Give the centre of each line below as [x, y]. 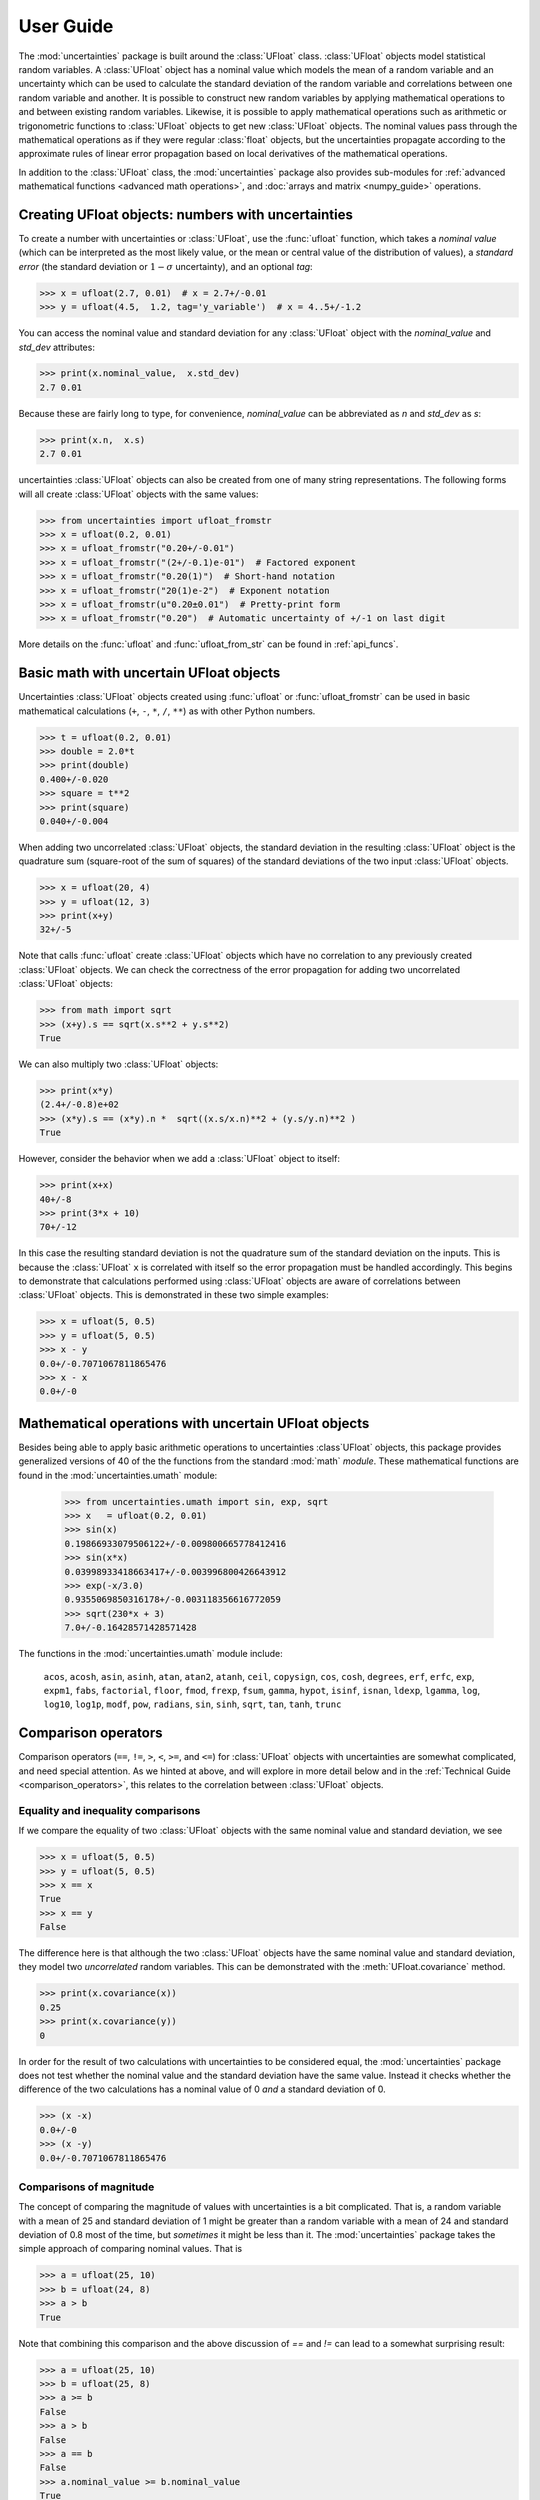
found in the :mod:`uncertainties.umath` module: [118, 1475]
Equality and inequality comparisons [109, 1810]
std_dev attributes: [56, 347]
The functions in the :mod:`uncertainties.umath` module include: [151, 1654]
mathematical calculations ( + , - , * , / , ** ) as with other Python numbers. [167, 711]
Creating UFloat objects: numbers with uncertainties [186, 214]
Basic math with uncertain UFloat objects [149, 673]
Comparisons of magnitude [86, 2187]
